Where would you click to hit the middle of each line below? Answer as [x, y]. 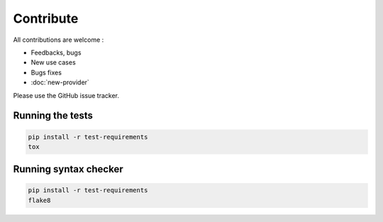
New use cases [53, 62]
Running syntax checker [68, 169]
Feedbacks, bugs [56, 52]
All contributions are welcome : [59, 40]
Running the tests [53, 116]
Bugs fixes [46, 72]
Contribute [46, 18]
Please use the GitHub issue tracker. [66, 95]
